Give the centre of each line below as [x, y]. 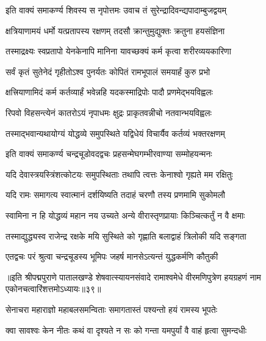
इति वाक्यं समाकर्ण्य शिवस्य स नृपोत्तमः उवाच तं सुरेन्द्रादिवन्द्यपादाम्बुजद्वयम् [116, 10]
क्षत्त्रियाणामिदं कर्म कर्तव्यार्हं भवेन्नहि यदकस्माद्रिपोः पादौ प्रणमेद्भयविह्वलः [109, 92]
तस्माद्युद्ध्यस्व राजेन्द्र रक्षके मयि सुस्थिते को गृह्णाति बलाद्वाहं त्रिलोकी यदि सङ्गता [126, 236]
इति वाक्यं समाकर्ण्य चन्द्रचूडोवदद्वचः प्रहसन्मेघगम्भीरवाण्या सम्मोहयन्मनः [109, 154]
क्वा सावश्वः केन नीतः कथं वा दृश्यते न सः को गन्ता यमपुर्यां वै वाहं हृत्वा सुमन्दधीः [126, 330]
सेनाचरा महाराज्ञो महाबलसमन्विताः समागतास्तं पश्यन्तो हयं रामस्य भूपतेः [112, 309]
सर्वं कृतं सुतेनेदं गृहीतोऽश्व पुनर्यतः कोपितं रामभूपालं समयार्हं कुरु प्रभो [108, 71]
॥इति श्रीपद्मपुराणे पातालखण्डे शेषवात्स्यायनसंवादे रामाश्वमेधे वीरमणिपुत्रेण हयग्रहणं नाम [133, 277]
